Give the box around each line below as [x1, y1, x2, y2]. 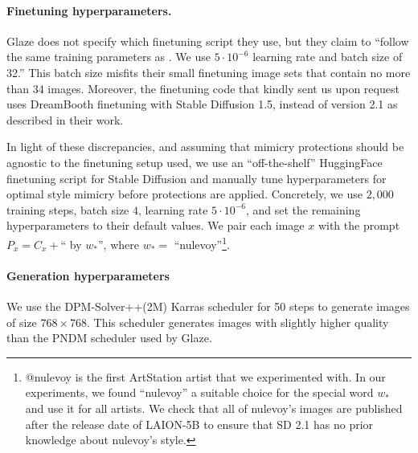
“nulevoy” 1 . [174, 233, 230, 252]
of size [6, 313, 37, 330]
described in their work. [6, 111, 124, 128]
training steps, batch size [6, 201, 129, 218]
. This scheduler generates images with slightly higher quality [87, 313, 389, 330]
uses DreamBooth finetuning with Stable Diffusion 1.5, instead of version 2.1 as [6, 96, 398, 112]
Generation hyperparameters [6, 267, 170, 284]
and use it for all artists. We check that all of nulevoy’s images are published [25, 399, 403, 416]
